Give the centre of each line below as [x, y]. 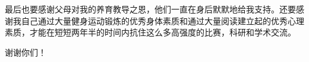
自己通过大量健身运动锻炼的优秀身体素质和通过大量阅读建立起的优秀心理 [163, 20]
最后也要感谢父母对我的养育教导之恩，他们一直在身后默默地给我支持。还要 [150, 9]
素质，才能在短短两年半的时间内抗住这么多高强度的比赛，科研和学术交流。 [150, 32]
